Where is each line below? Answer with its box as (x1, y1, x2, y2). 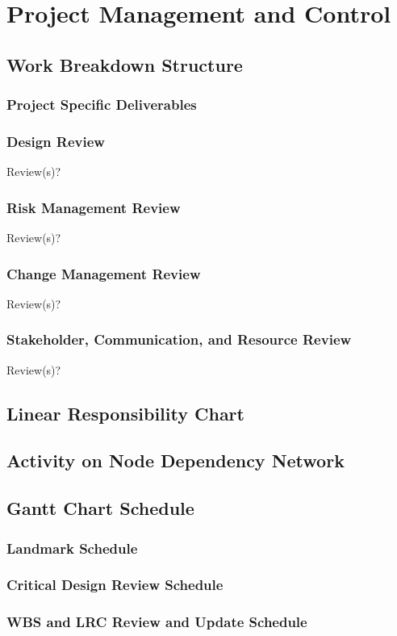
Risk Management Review (6, 197, 181, 217)
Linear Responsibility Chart (6, 400, 244, 425)
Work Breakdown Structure (6, 52, 243, 77)
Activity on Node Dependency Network (6, 448, 345, 473)
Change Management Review (6, 263, 201, 283)
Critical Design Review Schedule (6, 575, 224, 595)
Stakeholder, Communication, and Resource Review (6, 329, 352, 349)
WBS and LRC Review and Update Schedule (6, 612, 307, 632)
